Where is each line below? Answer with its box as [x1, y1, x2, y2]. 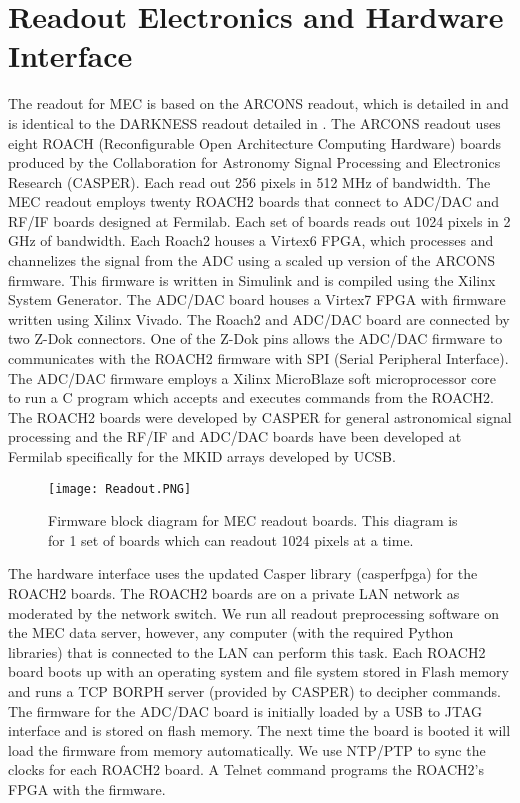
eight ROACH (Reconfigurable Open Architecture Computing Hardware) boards [8, 132, 502, 153]
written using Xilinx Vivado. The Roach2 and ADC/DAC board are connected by [8, 308, 510, 329]
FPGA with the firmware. [8, 778, 166, 799]
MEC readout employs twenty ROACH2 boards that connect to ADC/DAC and [8, 191, 499, 212]
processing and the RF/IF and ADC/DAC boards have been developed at [8, 426, 462, 447]
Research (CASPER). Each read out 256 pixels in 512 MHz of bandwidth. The [8, 171, 491, 192]
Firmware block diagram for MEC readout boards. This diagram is [48, 510, 458, 531]
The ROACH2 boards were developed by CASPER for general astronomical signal [8, 406, 512, 427]
